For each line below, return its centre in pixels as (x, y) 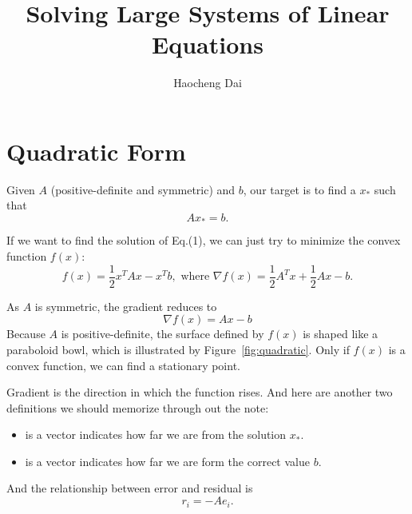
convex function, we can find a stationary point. (123, 365)
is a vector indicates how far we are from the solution (156, 434)
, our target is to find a (299, 189)
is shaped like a (341, 334)
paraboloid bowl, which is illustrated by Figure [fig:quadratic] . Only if (178, 349)
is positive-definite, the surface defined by (162, 334)
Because (26, 334)
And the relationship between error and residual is (130, 488)
